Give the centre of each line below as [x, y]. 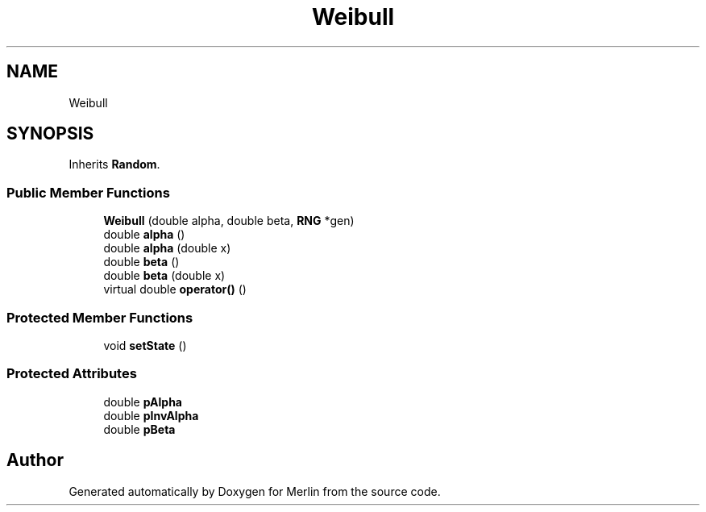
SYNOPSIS [50, 134]
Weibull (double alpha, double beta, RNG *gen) [229, 221]
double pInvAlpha [151, 415]
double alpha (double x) [167, 248]
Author [35, 460]
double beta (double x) [164, 276]
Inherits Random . [114, 164]
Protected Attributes [72, 374]
